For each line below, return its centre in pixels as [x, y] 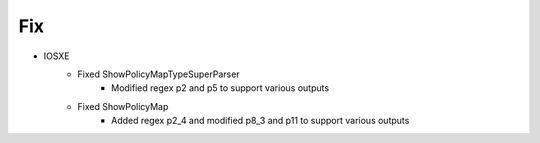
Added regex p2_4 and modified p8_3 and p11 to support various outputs [260, 121]
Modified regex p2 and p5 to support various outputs [220, 88]
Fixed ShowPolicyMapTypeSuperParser [158, 74]
